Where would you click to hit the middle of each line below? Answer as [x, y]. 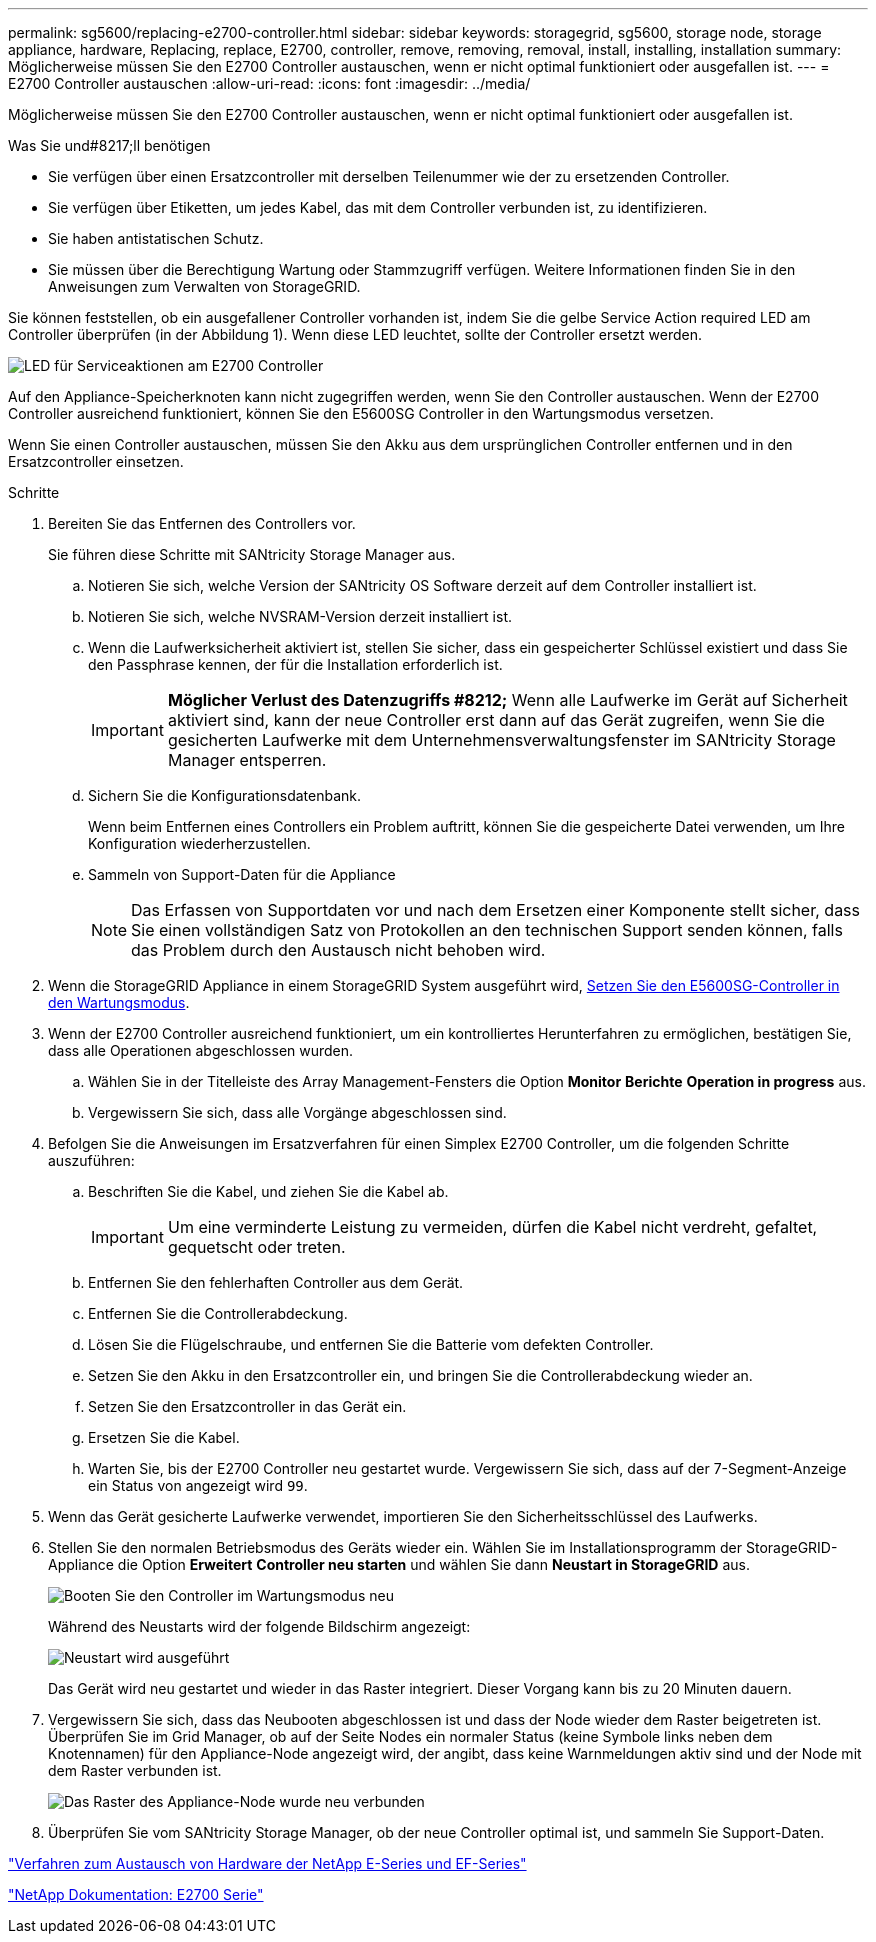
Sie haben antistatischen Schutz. [156, 238]
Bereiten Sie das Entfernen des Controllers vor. [202, 523]
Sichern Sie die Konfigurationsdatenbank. [225, 795]
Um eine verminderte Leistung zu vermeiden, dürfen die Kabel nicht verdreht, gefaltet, [492, 1227]
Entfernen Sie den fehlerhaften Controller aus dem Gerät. [276, 1282]
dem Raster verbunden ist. [135, 1770]
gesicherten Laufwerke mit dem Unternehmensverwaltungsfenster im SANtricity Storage [501, 740]
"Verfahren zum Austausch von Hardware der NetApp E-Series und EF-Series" [267, 1863]
